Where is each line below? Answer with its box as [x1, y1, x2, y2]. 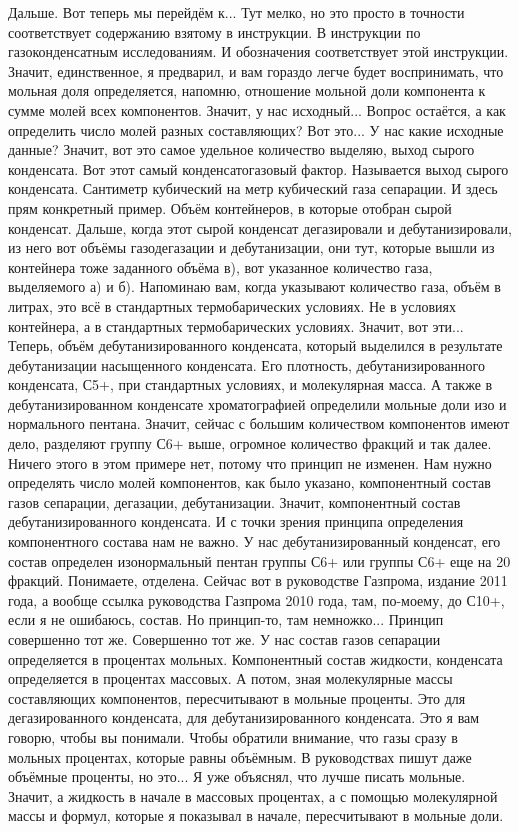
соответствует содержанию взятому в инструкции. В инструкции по [8, 21, 421, 42]
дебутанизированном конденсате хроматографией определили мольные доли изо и [8, 393, 507, 414]
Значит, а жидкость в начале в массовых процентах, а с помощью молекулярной [8, 785, 498, 806]
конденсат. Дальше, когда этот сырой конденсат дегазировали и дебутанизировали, [8, 217, 512, 238]
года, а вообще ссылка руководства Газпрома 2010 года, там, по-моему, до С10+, [8, 589, 505, 610]
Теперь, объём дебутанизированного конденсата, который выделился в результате [8, 335, 503, 356]
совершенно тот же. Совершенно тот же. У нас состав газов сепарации [8, 629, 441, 649]
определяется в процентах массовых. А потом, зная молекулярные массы [8, 668, 453, 689]
